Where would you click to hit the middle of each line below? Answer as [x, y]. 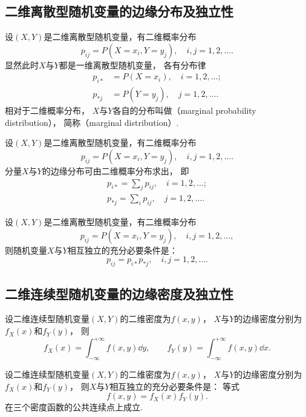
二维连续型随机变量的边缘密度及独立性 [119, 293]
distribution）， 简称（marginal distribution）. [92, 122]
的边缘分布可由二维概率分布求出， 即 [116, 171]
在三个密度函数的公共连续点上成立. [74, 407]
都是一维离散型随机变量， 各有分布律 [132, 64]
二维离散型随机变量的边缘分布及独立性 [119, 11]
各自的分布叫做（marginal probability [184, 110]
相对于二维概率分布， [47, 110]
